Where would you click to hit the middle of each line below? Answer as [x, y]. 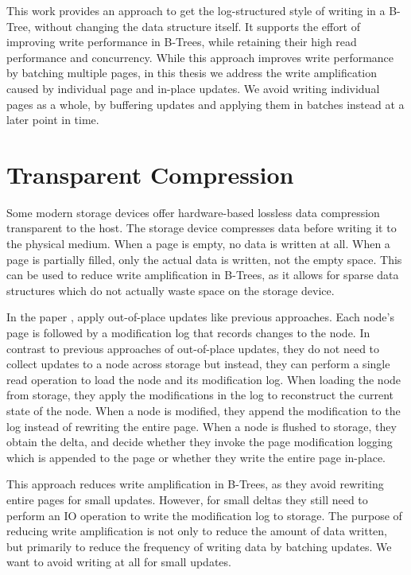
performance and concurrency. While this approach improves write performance [200, 57]
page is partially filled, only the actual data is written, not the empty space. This [204, 259]
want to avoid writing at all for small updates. [119, 562]
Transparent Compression [150, 174]
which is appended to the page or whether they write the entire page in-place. [196, 457]
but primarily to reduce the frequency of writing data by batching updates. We [199, 546]
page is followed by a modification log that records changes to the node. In [188, 333]
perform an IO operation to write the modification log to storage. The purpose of [204, 515]
